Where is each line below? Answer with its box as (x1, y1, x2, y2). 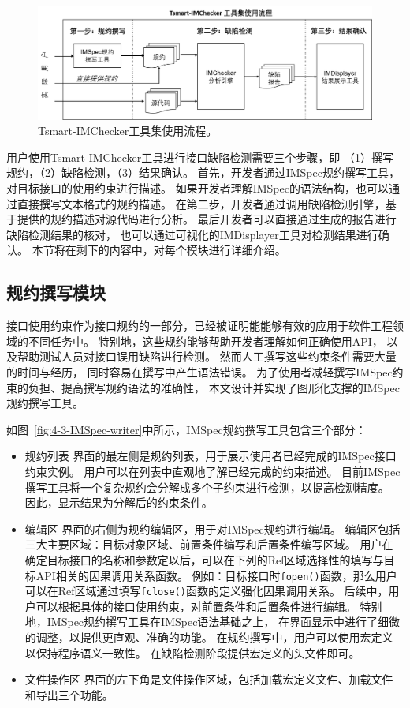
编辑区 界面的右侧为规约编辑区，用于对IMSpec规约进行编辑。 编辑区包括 (24, 520, 401, 537)
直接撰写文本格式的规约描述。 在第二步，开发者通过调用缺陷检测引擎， (17, 195, 386, 212)
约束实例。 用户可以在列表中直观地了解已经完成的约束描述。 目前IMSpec (24, 463, 401, 479)
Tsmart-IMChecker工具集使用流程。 (38, 122, 218, 139)
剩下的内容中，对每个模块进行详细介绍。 (76, 242, 286, 258)
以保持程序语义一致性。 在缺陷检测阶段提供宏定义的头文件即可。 (24, 644, 360, 661)
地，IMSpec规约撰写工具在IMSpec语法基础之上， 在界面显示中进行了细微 (24, 613, 401, 630)
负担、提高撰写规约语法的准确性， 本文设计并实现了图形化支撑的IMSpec (28, 379, 400, 395)
